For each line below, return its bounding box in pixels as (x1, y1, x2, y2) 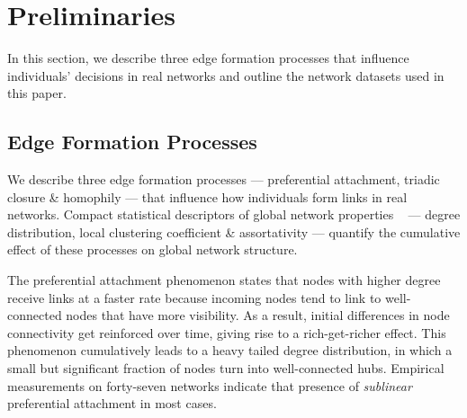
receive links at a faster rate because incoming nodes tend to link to (7, 288, 382, 307)
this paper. (7, 84, 67, 102)
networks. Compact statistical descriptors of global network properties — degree (7, 205, 461, 224)
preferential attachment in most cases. (7, 394, 217, 413)
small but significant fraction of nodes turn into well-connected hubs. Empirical (7, 359, 445, 378)
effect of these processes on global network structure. (7, 240, 298, 259)
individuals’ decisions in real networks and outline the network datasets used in (7, 66, 445, 84)
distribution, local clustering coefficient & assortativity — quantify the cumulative (7, 222, 461, 241)
